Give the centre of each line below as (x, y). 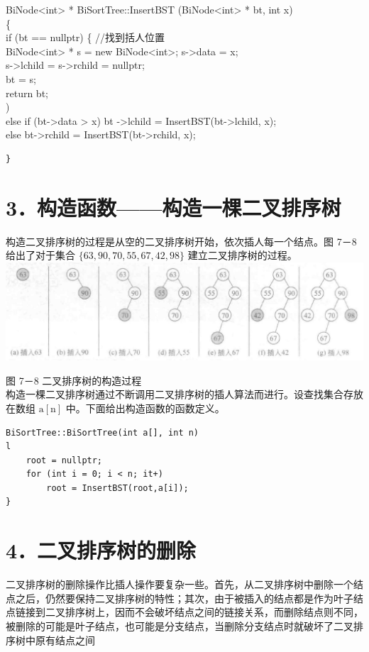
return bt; (27, 93)
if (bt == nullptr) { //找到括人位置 (86, 37)
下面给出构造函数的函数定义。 (155, 408)
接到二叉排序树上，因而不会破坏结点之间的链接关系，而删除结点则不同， (194, 612)
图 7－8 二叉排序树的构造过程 (74, 380)
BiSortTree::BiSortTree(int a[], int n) (103, 432)
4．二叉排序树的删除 (101, 550)
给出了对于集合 (40, 255)
